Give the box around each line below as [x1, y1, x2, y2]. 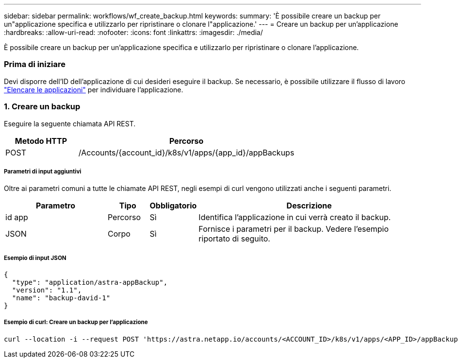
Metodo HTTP [15, 136, 67, 146]
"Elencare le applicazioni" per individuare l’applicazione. [4, 85, 183, 94]
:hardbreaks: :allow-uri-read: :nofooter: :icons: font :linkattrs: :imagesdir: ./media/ [4, 28, 263, 36]
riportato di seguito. [198, 234, 270, 244]
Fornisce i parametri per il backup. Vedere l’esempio [198, 224, 389, 234]
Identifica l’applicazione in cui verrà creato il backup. [198, 212, 391, 223]
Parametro [35, 201, 75, 211]
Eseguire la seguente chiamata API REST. [4, 119, 136, 128]
